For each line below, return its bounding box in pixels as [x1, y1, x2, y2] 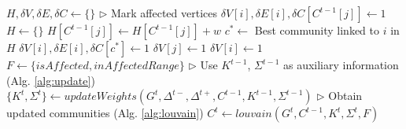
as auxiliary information [282, 57, 399, 72]
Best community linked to [254, 22, 379, 38]
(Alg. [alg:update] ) [6, 72, 95, 88]
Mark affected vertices [110, 5, 218, 20]
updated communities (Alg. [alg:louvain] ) [6, 105, 204, 121]
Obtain [328, 87, 363, 104]
